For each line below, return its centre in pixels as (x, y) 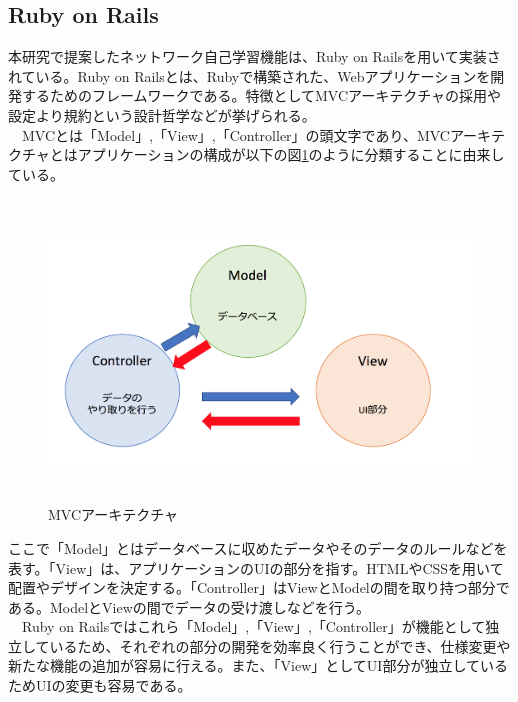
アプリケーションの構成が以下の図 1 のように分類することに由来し (291, 154)
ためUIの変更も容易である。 (100, 685)
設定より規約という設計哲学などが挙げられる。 (162, 114)
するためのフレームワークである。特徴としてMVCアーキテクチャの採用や (261, 95)
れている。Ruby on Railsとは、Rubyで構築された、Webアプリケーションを (249, 75)
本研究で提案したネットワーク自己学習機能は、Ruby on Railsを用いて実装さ (254, 56)
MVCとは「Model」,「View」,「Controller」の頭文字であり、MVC (235, 134)
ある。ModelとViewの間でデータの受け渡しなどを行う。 (189, 606)
